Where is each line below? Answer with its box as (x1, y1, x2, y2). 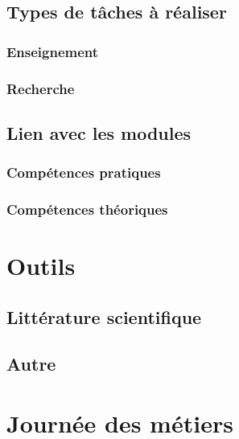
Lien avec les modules (6, 120, 192, 145)
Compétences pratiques (6, 162, 161, 183)
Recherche (6, 78, 75, 98)
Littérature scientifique (6, 304, 202, 329)
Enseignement (6, 41, 99, 61)
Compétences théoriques (6, 199, 168, 219)
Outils (6, 249, 76, 282)
